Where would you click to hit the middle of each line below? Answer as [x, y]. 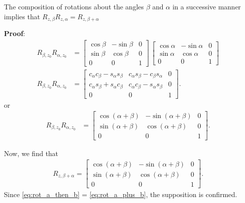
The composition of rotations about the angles [74, 6]
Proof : [15, 33]
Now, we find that [31, 153]
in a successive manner [207, 6]
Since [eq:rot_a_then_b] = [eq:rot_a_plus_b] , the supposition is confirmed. [121, 194]
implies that [22, 16]
